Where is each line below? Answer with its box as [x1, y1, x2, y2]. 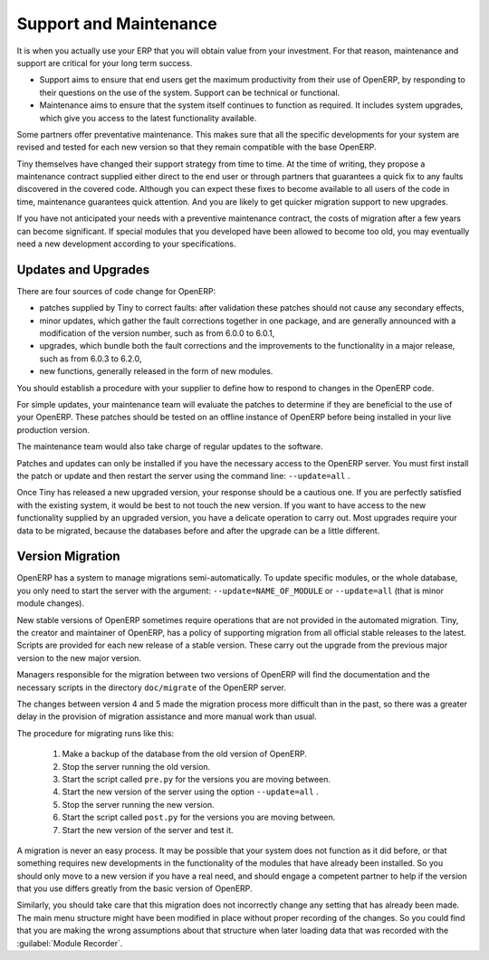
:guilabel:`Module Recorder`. [16, 937, 123, 948]
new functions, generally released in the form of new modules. [39, 366, 273, 377]
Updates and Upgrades [16, 262, 150, 277]
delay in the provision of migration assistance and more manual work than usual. [16, 711, 317, 722]
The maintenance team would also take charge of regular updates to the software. [16, 441, 323, 452]
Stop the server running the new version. [62, 799, 215, 810]
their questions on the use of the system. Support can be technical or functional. [39, 87, 340, 98]
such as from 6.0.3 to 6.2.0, [39, 353, 142, 364]
